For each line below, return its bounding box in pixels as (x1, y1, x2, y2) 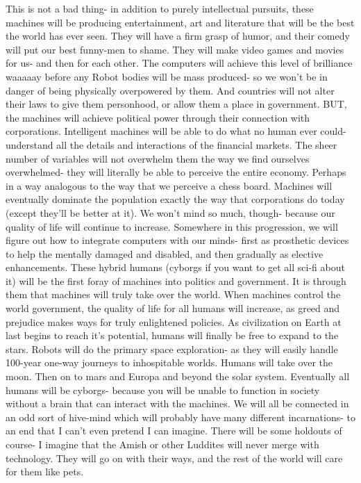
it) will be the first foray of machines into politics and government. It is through (6, 273, 346, 288)
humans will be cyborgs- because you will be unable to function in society (6, 382, 320, 397)
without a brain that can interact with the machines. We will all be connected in (6, 396, 349, 411)
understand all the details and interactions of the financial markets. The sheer (6, 137, 337, 152)
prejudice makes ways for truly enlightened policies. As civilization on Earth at (6, 314, 342, 329)
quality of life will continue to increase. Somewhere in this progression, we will (6, 219, 338, 234)
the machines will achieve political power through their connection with (6, 110, 310, 124)
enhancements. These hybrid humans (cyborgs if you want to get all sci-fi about (6, 260, 345, 275)
